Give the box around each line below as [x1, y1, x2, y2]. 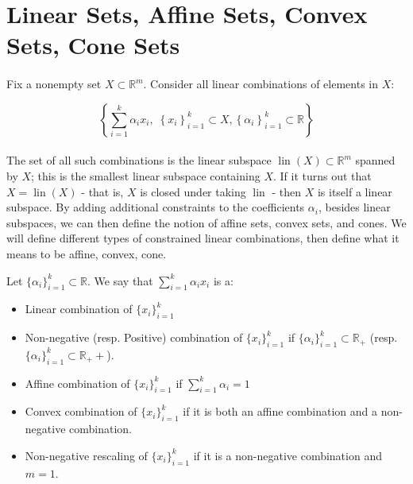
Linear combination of [25, 300, 133, 317]
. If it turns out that [272, 167, 372, 184]
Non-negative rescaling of [25, 447, 148, 463]
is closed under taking [140, 183, 246, 199]
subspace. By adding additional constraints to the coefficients [6, 199, 305, 215]
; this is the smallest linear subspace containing [31, 167, 261, 184]
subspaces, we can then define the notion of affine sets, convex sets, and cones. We [6, 214, 407, 230]
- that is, [81, 183, 124, 199]
